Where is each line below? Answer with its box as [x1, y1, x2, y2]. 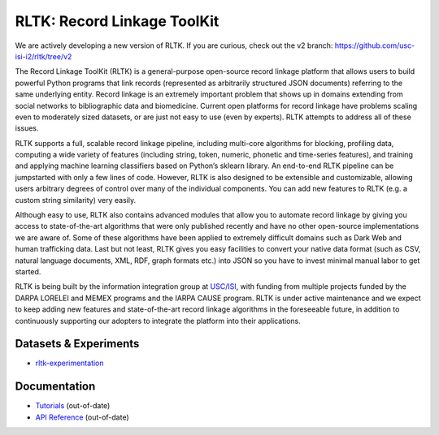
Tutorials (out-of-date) [35, 401, 111, 411]
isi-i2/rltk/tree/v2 [15, 51, 72, 61]
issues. [15, 123, 40, 133]
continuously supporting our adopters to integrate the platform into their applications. [15, 316, 301, 325]
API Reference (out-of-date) [35, 412, 129, 422]
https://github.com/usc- [334, 41, 415, 50]
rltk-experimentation [35, 358, 105, 368]
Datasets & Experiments [15, 337, 140, 351]
